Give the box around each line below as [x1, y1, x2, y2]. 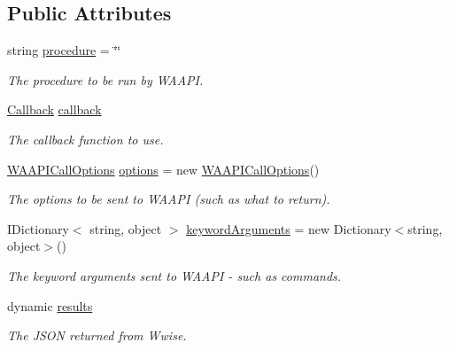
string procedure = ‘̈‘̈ [7, 41, 121, 59]
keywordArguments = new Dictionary [186, 219, 391, 237]
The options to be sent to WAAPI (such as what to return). [7, 190, 330, 208]
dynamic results [7, 296, 93, 315]
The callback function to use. [7, 129, 164, 148]
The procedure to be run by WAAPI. [7, 70, 204, 89]
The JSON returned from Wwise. [7, 326, 187, 345]
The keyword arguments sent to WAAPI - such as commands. [7, 266, 342, 284]
